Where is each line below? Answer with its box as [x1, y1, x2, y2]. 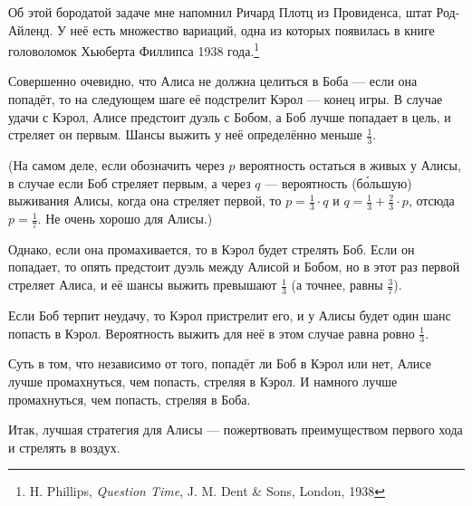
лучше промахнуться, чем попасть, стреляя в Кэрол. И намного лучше [8, 371, 398, 390]
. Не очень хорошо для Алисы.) [37, 209, 213, 228]
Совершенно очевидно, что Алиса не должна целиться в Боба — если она [8, 72, 418, 91]
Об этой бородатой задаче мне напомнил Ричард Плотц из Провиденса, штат [8, 3, 432, 21]
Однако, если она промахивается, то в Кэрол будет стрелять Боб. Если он [8, 239, 415, 258]
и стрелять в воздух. [8, 437, 120, 456]
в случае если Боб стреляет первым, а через [8, 173, 251, 192]
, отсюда [408, 191, 455, 210]
